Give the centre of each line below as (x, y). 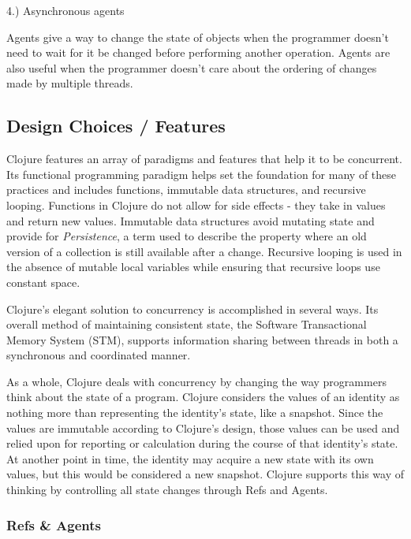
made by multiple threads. (70, 83)
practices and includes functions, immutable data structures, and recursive (186, 190)
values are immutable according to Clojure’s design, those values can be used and (203, 427)
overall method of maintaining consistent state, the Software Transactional (187, 324)
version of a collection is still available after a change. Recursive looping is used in (204, 251)
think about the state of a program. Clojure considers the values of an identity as (203, 397)
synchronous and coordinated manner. (99, 355)
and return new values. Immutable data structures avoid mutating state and (191, 220)
